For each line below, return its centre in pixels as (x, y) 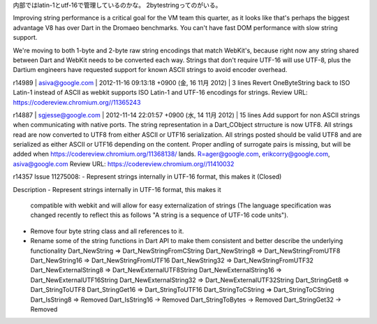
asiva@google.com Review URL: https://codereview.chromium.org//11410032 (124, 163)
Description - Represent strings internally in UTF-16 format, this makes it (117, 189)
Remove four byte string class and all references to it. (107, 231)
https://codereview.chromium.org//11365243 (77, 102)
